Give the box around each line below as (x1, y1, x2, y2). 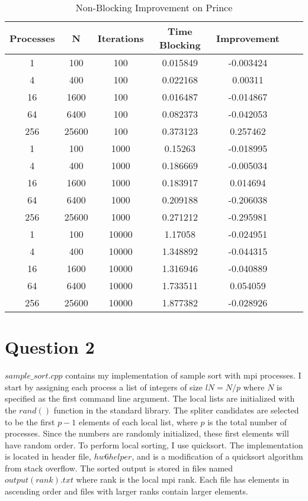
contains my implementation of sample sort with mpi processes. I (65, 369, 301, 382)
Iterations (97, 31, 144, 45)
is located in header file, (5, 450, 91, 463)
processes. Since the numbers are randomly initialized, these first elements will (5, 427, 289, 439)
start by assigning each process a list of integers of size (5, 380, 203, 393)
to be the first (5, 415, 55, 428)
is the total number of (207, 415, 287, 428)
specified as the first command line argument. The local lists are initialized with (5, 392, 295, 405)
